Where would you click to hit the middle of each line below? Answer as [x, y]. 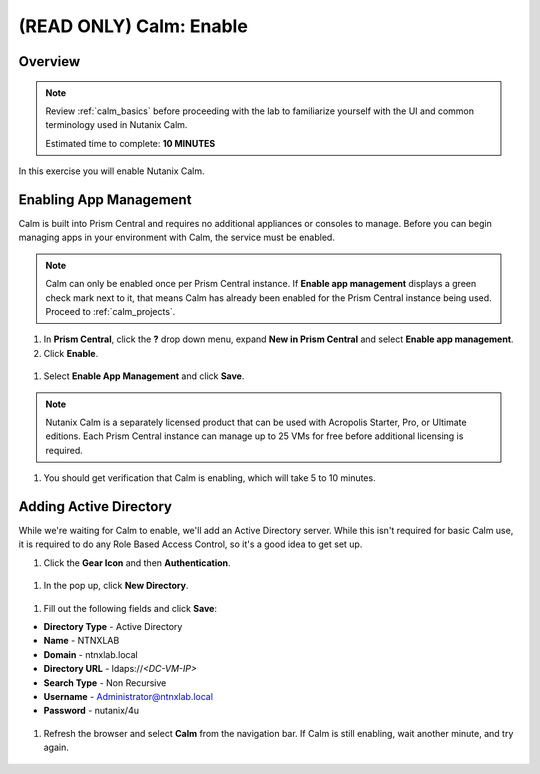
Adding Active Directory [95, 506]
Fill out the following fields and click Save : [130, 608]
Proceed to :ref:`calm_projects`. [110, 311]
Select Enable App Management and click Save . [144, 376]
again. [56, 747]
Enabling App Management [105, 199]
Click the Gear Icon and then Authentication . [137, 562]
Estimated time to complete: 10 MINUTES [130, 143]
